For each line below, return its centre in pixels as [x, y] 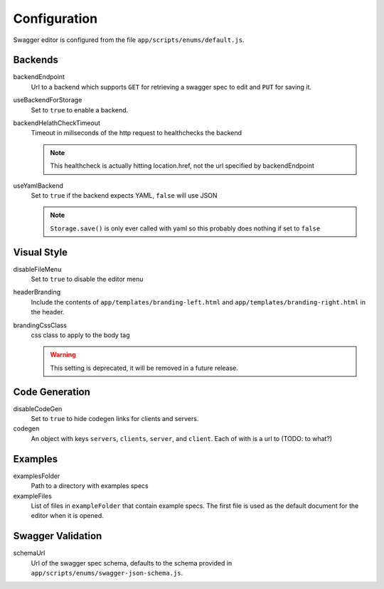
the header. [48, 312]
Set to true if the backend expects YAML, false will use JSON [124, 195]
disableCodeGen [38, 408]
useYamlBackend [38, 186]
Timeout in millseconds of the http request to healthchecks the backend [136, 133]
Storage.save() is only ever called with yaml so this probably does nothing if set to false [185, 228]
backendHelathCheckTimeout [57, 123]
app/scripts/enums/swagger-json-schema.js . [107, 573]
